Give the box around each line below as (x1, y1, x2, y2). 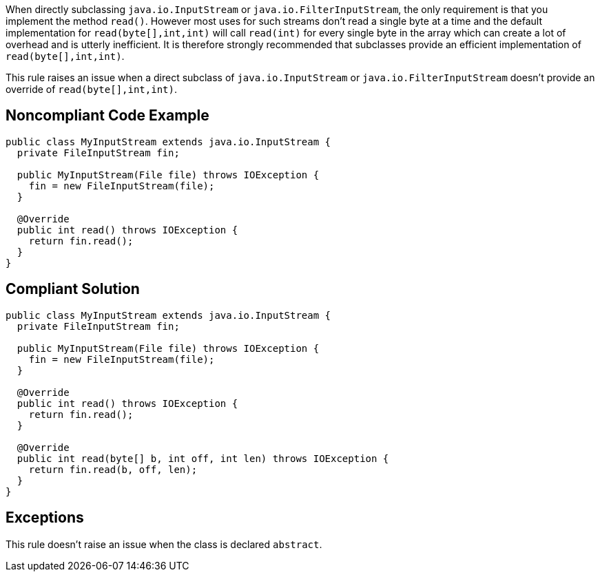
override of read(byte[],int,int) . (6, 83, 177, 95)
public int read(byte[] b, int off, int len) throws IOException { (17, 452, 389, 464)
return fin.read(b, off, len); (28, 463, 198, 475)
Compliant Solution (6, 280, 140, 298)
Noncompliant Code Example (6, 107, 209, 125)
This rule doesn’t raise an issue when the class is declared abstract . (6, 538, 322, 550)
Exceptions (6, 509, 84, 527)
